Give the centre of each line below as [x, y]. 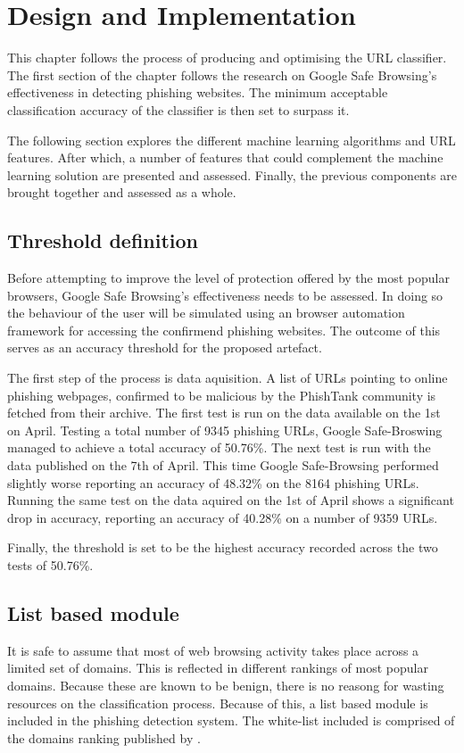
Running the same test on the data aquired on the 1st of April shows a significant [231, 500]
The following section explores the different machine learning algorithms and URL [232, 140]
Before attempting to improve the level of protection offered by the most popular [228, 278]
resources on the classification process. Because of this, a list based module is [218, 703]
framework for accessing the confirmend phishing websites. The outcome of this [224, 330]
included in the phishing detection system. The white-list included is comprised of [231, 720]
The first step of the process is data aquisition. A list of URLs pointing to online [228, 378]
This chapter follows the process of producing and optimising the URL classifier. [227, 58]
